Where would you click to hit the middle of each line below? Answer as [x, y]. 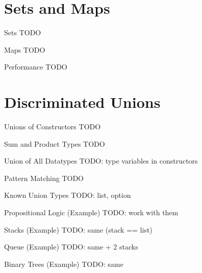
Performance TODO [36, 67]
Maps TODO [25, 49]
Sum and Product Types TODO [55, 143]
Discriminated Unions [82, 102]
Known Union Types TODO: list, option [68, 195]
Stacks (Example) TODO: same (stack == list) [78, 229]
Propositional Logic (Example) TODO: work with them [91, 212]
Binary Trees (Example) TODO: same [64, 264]
